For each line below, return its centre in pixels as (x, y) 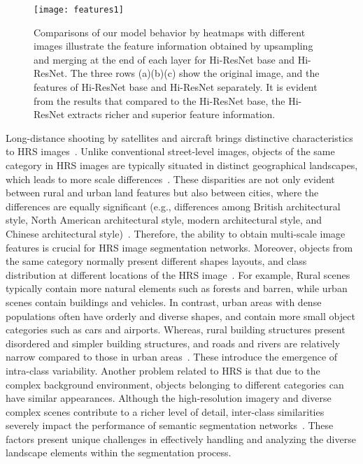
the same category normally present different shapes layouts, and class (156, 261)
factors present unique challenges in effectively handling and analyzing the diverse (181, 438)
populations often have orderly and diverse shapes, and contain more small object (180, 316)
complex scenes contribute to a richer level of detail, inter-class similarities (165, 411)
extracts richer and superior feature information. (171, 114)
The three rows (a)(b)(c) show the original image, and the (195, 73)
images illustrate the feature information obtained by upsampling (173, 46)
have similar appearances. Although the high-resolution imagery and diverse (169, 398)
